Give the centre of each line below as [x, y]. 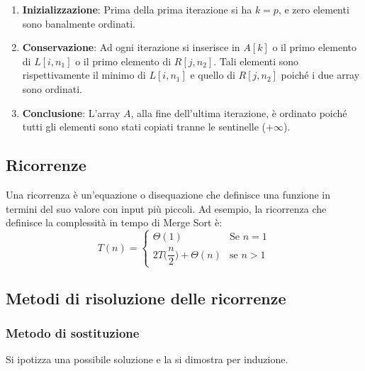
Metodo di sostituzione [73, 333]
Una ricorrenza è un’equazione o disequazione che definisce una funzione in [168, 194]
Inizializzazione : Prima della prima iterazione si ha [137, 9]
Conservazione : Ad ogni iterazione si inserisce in [131, 47]
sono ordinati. [52, 88]
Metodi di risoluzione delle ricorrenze [146, 298]
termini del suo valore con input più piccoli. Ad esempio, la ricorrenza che [166, 208]
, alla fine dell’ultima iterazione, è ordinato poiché [239, 112]
